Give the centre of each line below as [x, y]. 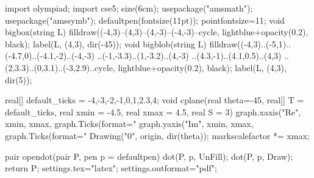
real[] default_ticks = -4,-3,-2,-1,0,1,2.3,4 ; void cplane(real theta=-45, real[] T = [155, 100]
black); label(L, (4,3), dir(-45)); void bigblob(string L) [106, 43]
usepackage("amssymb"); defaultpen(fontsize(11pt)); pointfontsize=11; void [145, 20]
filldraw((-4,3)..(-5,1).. [250, 43]
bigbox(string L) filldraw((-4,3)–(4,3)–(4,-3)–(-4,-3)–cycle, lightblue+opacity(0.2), [157, 32]
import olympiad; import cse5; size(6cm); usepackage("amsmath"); [129, 8]
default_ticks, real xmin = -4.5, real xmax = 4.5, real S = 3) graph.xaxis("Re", [153, 111]
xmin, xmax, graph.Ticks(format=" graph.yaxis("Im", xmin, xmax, [129, 124]
